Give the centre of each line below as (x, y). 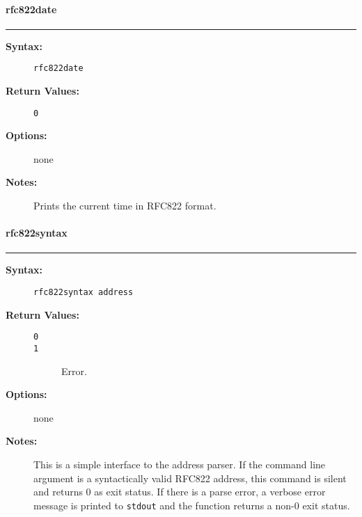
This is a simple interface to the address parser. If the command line (180, 464)
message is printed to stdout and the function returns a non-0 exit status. (192, 505)
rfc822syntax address (84, 293)
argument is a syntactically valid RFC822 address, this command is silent (190, 478)
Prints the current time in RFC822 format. (125, 206)
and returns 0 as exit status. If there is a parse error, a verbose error (180, 492)
